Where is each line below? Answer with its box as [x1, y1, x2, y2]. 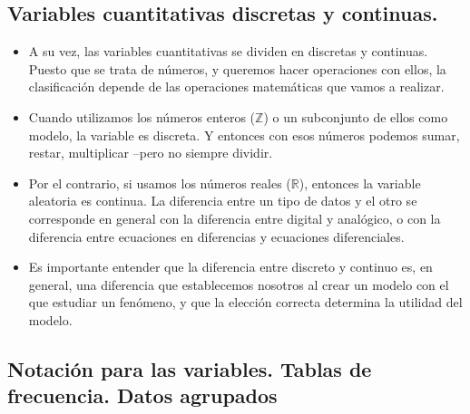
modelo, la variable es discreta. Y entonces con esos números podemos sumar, [28, 125, 460, 144]
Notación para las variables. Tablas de [7, 354, 372, 382]
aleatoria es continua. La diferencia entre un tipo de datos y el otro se [28, 191, 417, 210]
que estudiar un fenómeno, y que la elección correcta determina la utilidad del [28, 293, 463, 312]
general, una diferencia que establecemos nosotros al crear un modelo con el [28, 274, 449, 294]
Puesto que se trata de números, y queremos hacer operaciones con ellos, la [28, 59, 446, 78]
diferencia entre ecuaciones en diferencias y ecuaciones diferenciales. [28, 226, 405, 246]
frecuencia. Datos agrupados [7, 381, 278, 409]
